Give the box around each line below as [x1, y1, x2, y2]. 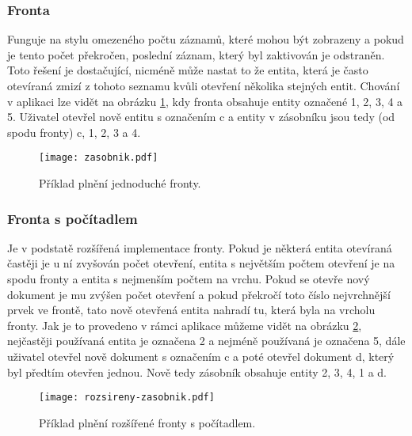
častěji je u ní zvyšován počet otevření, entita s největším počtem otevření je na [7, 255, 395, 271]
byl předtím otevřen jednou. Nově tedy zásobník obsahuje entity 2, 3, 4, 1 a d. [7, 363, 387, 380]
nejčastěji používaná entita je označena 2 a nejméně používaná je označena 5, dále [7, 332, 406, 349]
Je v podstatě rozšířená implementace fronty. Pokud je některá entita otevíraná [7, 239, 392, 256]
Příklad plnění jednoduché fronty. [39, 175, 201, 191]
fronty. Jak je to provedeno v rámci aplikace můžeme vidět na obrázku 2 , [7, 317, 362, 333]
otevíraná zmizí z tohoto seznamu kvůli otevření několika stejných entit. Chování [7, 78, 400, 93]
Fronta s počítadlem [7, 208, 138, 228]
